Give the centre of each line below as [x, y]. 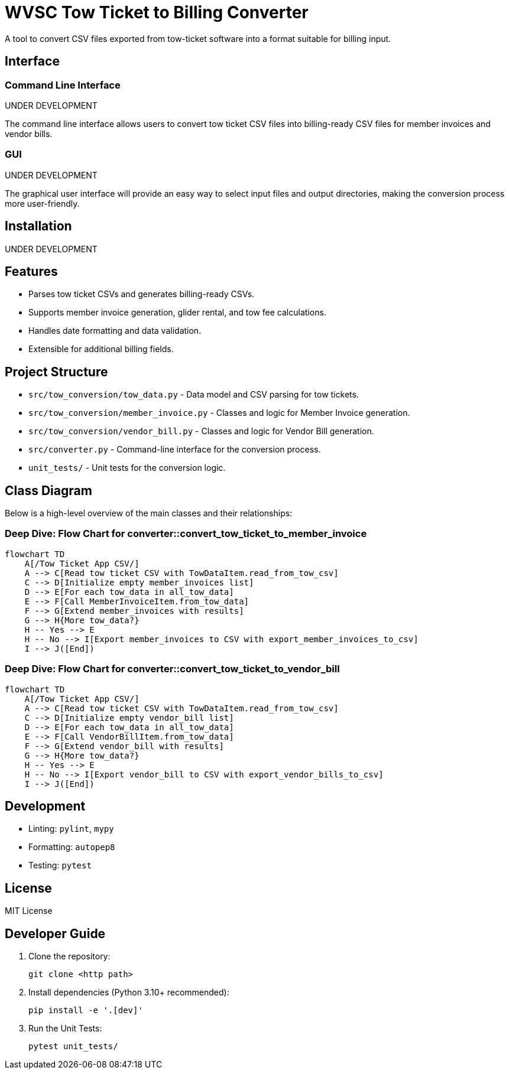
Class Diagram [48, 490]
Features [31, 271]
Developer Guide [55, 933]
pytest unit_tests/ [73, 1047]
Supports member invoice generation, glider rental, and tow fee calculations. [177, 313]
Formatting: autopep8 [72, 847]
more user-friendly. [42, 203]
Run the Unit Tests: [65, 1029]
